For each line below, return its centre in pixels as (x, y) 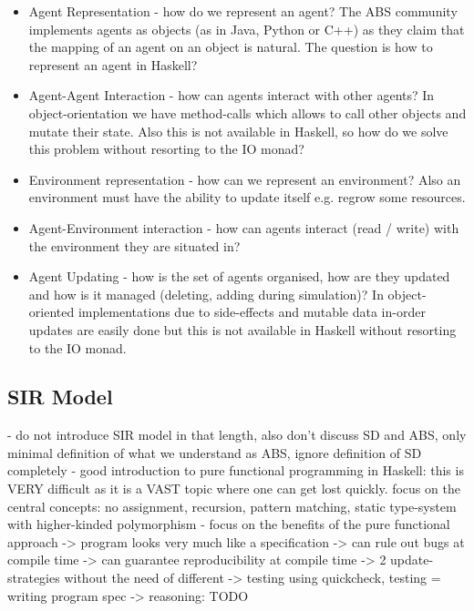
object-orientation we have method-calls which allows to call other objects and (247, 112)
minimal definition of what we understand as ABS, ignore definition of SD (215, 452)
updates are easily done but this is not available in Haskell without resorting (242, 329)
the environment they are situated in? (134, 245)
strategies (34, 578)
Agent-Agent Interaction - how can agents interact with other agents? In (232, 95)
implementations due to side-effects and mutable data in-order (252, 312)
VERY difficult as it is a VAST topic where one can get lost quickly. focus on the (234, 489)
